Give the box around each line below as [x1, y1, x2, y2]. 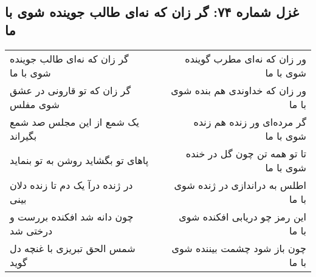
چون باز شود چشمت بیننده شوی [171, 241, 306, 255]
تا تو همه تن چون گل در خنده [185, 146, 306, 160]
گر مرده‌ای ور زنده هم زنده [193, 114, 306, 129]
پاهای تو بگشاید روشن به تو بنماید [10, 153, 149, 168]
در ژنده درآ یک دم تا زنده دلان [10, 177, 133, 192]
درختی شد [10, 223, 53, 238]
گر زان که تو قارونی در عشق [10, 83, 131, 97]
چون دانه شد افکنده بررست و [10, 209, 134, 224]
